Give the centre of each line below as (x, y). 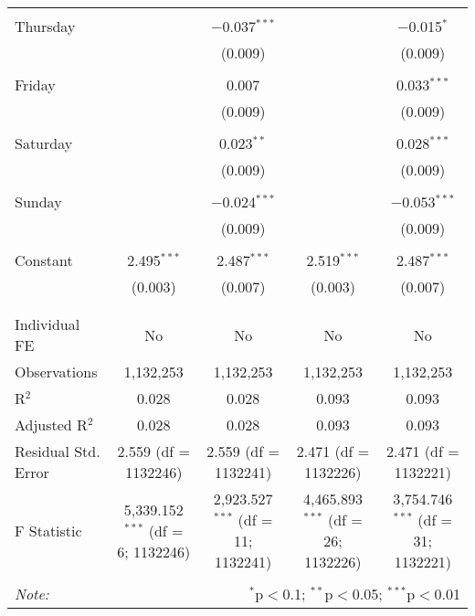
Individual (47, 324)
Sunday (38, 202)
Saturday (44, 143)
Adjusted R (51, 425)
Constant (44, 260)
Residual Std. (58, 451)
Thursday (45, 26)
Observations (56, 372)
